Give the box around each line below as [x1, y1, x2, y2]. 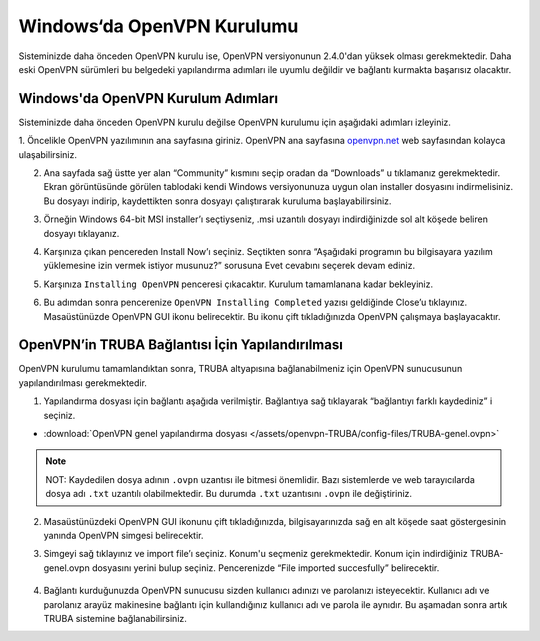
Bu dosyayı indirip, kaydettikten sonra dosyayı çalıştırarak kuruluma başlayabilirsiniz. [43, 195, 392, 207]
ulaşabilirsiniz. [18, 148, 78, 160]
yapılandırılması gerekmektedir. [18, 376, 147, 389]
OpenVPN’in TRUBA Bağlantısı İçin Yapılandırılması [18, 336, 344, 354]
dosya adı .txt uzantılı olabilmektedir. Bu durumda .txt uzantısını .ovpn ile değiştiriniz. [45, 488, 413, 500]
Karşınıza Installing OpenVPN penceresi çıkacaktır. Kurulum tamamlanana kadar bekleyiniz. [43, 278, 434, 290]
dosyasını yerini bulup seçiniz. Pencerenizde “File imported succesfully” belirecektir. [91, 561, 440, 574]
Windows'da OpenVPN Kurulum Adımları [18, 90, 279, 107]
